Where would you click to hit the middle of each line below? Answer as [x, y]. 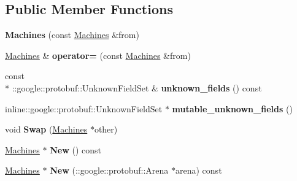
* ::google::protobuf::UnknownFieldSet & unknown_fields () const [133, 87]
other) [106, 129]
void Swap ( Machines [46, 129]
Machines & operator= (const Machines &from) [98, 55]
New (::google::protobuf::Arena [109, 170]
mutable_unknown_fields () [232, 108]
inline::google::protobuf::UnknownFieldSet [84, 108]
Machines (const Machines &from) [72, 35]
